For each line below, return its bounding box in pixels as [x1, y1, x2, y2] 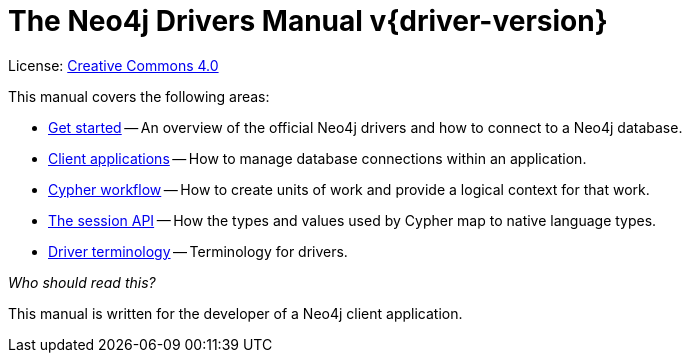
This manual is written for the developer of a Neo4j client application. [8, 304, 463, 322]
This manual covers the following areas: [8, 87, 270, 105]
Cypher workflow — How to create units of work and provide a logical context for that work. [48, 180, 650, 198]
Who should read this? [8, 273, 156, 291]
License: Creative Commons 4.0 [8, 56, 219, 74]
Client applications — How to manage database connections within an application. [48, 149, 587, 167]
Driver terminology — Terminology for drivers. [48, 242, 348, 260]
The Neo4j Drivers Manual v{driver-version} [8, 4, 608, 38]
